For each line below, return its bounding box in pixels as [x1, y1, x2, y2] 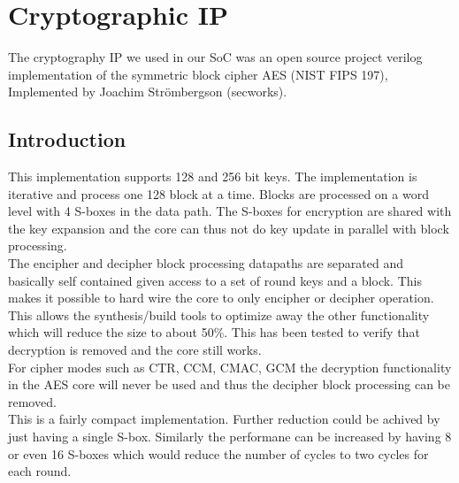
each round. [8, 462, 72, 480]
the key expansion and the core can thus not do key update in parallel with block [8, 218, 449, 237]
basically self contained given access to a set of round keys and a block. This [8, 271, 422, 289]
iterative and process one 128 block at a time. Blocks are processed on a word [8, 184, 429, 203]
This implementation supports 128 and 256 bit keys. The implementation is [8, 167, 417, 186]
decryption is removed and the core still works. [8, 341, 262, 359]
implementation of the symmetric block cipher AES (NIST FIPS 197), [8, 65, 388, 83]
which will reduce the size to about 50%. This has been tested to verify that [8, 323, 420, 341]
